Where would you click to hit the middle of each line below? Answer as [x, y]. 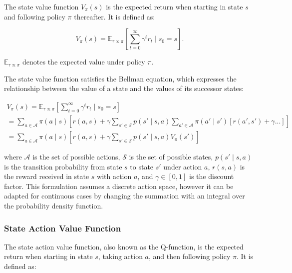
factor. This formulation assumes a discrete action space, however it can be [119, 186]
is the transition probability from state [63, 166]
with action [114, 176]
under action [183, 166]
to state [142, 166]
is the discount [212, 176]
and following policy [35, 16]
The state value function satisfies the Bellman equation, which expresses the [120, 78]
